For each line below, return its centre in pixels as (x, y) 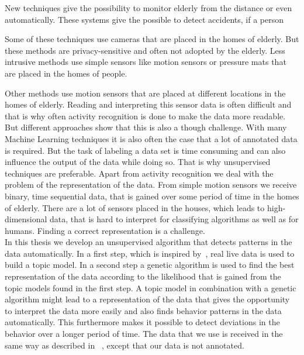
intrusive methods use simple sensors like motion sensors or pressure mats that (146, 62)
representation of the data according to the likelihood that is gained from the (143, 276)
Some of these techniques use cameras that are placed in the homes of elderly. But (152, 39)
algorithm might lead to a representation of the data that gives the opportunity (147, 299)
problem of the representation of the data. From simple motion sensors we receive (151, 185)
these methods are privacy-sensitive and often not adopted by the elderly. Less (145, 50)
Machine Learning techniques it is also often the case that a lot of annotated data (151, 138)
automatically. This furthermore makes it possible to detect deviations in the (142, 322)
